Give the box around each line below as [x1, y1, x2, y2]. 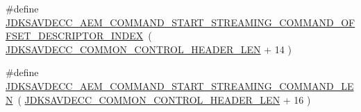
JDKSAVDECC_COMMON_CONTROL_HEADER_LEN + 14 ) [6, 41, 292, 56]
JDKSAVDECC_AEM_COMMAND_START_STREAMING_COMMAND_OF [6, 15, 355, 29]
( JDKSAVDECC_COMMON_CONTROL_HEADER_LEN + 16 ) [17, 92, 311, 106]
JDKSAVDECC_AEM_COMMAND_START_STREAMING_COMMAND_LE [6, 78, 354, 93]
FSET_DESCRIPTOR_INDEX [6, 28, 144, 43]
